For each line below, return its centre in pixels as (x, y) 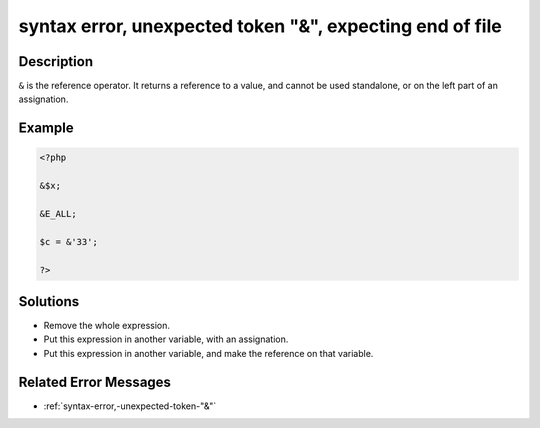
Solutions (49, 301)
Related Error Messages (95, 381)
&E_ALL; (58, 214)
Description (56, 61)
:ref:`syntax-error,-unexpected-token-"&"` (130, 406)
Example (46, 128)
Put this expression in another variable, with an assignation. (166, 339)
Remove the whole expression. (106, 326)
